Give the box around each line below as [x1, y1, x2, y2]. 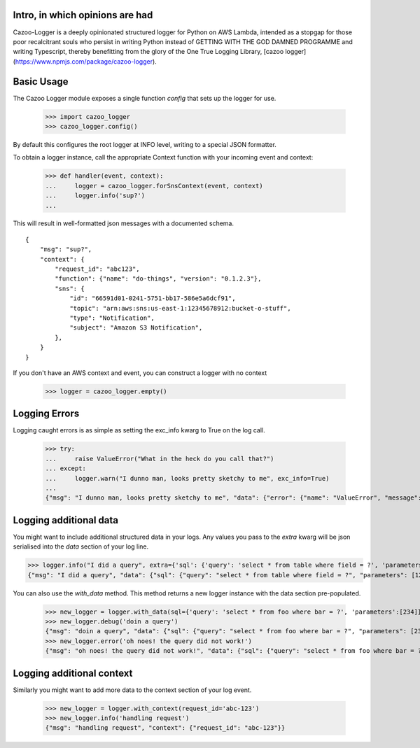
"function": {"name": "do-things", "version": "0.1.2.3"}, [55, 275, 262, 283]
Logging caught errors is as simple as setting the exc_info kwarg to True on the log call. [13, 426, 265, 435]
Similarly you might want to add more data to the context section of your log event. [13, 686, 252, 694]
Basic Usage [13, 76, 69, 87]
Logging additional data [13, 514, 119, 526]
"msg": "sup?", [39, 246, 92, 253]
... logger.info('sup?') [45, 192, 146, 199]
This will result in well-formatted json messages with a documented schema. [13, 219, 234, 227]
